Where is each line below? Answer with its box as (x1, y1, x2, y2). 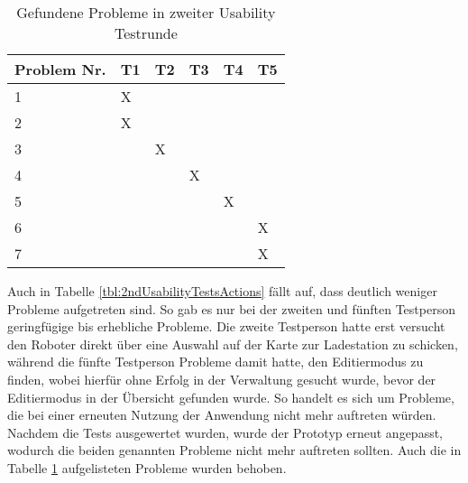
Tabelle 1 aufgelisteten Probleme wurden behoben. (7, 458, 287, 477)
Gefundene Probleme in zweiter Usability (16, 2, 276, 23)
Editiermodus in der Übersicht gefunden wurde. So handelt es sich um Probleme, (7, 387, 454, 406)
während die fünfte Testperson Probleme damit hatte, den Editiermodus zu (7, 352, 424, 371)
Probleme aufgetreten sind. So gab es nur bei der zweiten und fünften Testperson (7, 299, 455, 318)
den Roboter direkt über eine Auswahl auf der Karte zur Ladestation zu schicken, (7, 334, 458, 353)
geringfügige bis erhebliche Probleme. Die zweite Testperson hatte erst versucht (7, 317, 445, 336)
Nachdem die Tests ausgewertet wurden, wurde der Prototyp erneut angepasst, (7, 423, 444, 441)
